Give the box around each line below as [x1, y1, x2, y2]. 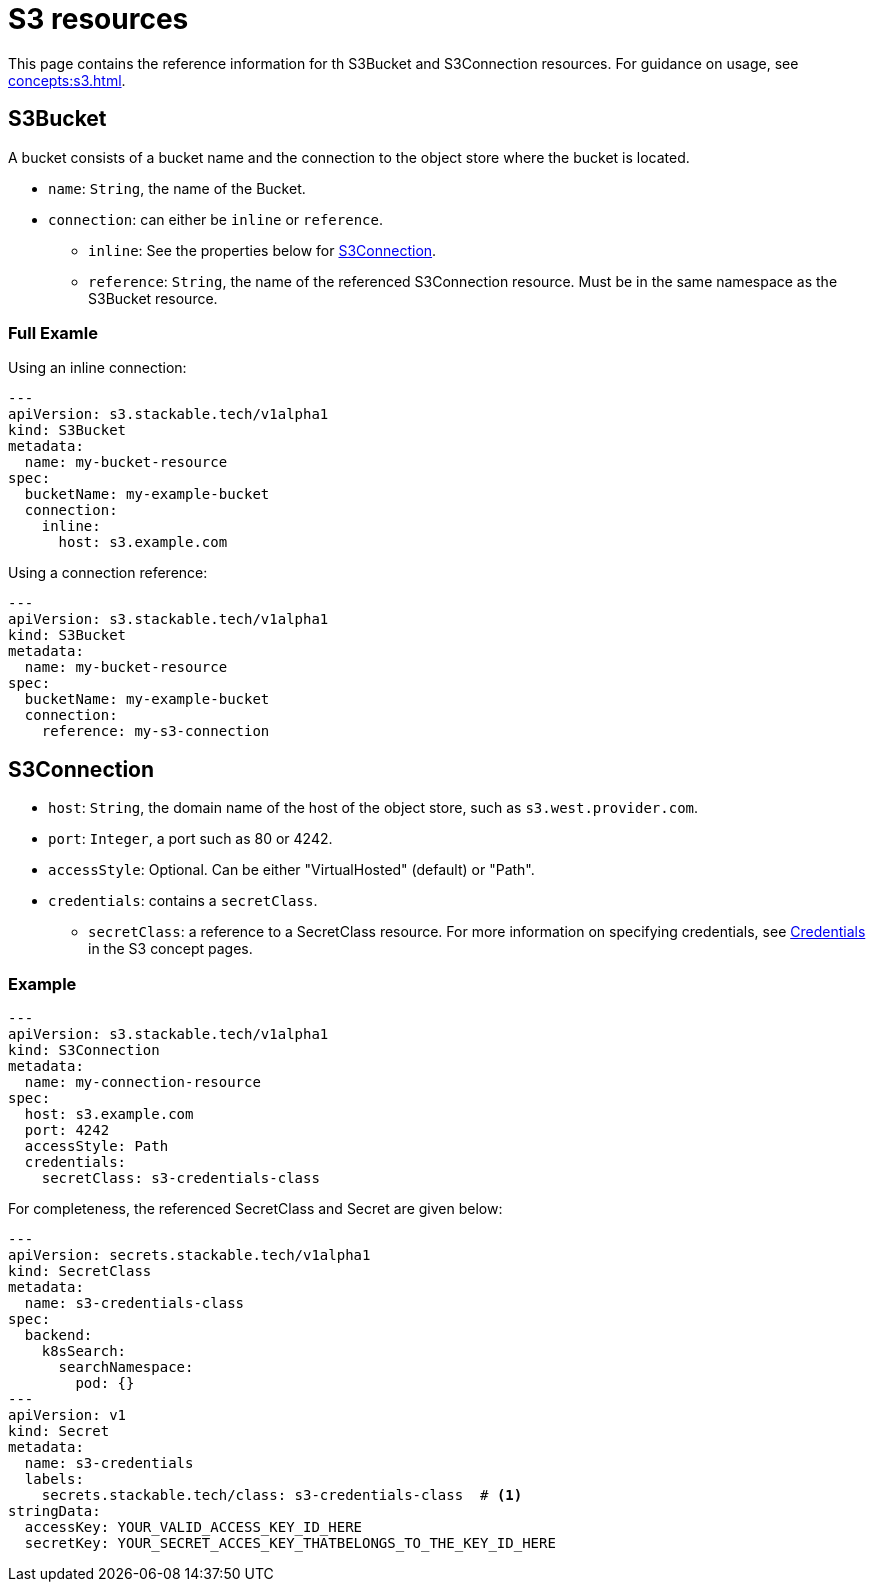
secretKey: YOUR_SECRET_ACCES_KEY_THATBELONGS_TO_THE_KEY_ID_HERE [24, 1534, 556, 1551]
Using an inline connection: [8, 359, 187, 377]
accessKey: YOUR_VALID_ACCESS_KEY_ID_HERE [24, 1518, 363, 1535]
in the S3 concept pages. [88, 940, 253, 958]
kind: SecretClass [8, 1262, 152, 1279]
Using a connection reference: [8, 564, 208, 582]
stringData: [8, 1502, 101, 1519]
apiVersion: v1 [8, 1406, 127, 1423]
